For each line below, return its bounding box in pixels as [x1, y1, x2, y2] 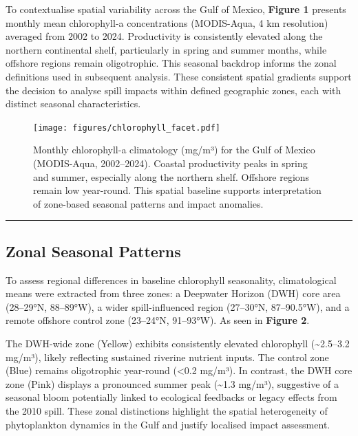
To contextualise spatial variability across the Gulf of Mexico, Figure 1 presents [6, 2, 346, 16]
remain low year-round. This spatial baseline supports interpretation [33, 183, 322, 197]
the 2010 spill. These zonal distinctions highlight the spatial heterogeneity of [6, 403, 328, 417]
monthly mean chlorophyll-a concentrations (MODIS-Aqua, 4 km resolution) [6, 15, 328, 30]
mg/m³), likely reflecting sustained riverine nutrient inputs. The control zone [6, 349, 329, 364]
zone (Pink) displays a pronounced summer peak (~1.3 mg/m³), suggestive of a [6, 376, 339, 391]
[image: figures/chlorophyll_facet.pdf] [33, 122, 221, 133]
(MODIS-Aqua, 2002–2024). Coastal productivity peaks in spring [33, 156, 308, 170]
